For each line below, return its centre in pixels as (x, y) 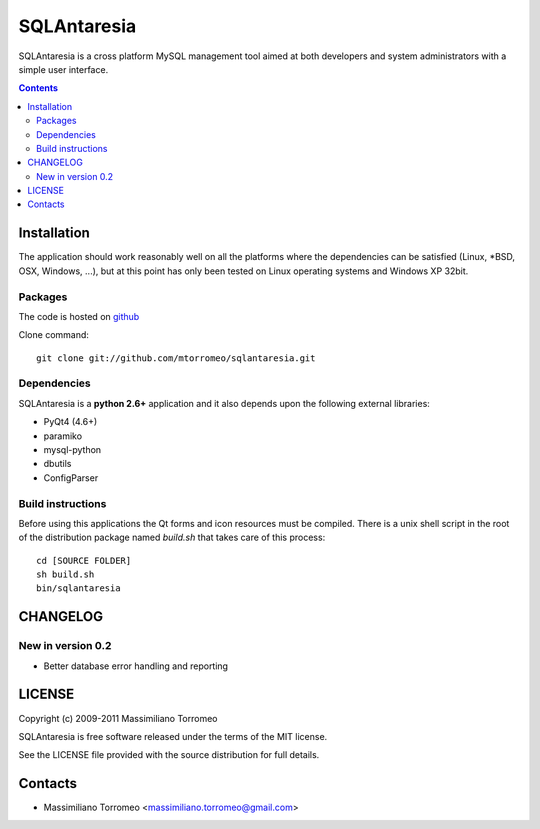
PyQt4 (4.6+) (70, 422)
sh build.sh (65, 574)
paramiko (63, 436)
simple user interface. (63, 69)
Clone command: (54, 335)
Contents (38, 88)
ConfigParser (71, 477)
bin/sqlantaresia (78, 588)
